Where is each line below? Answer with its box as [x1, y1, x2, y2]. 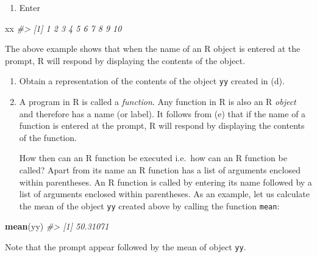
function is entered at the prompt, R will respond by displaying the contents [19, 119, 305, 132]
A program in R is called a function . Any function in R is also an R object [19, 95, 296, 108]
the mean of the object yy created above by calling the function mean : [19, 199, 280, 212]
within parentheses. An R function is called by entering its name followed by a [19, 175, 312, 188]
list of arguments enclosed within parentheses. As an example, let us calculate [19, 187, 310, 200]
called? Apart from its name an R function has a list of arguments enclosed [19, 164, 301, 176]
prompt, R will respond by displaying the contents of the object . [5, 54, 246, 67]
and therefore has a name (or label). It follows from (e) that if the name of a [19, 107, 306, 120]
